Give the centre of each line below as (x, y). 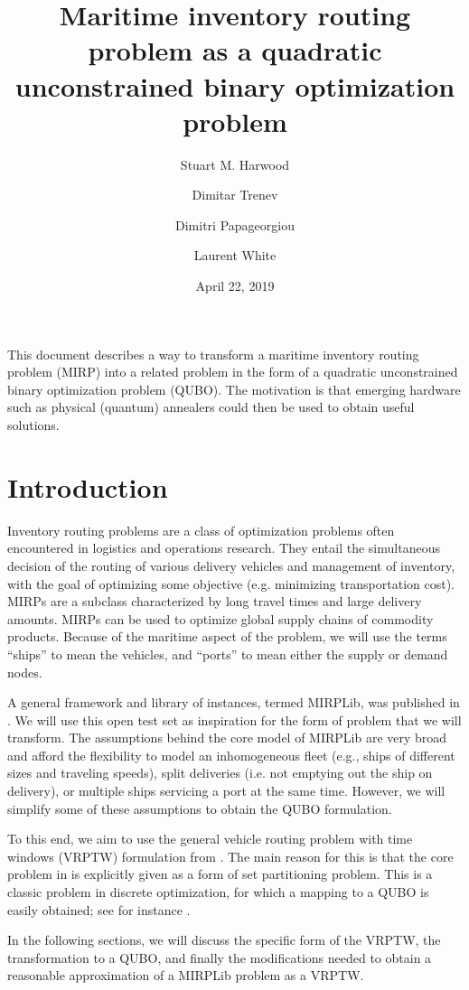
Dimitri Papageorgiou (235, 224)
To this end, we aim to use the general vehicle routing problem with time (210, 839)
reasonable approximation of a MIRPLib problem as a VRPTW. (186, 975)
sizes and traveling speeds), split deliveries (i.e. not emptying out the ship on (220, 773)
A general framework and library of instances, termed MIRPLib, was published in (234, 702)
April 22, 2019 (235, 286)
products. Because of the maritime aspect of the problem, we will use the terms (227, 636)
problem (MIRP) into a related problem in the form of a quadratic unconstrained (233, 372)
